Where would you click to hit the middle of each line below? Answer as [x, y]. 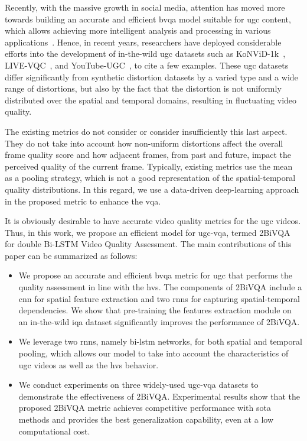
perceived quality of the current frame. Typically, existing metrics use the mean [149, 166]
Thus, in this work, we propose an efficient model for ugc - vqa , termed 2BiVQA [148, 232]
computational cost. [54, 431]
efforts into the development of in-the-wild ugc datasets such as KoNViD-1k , [145, 53]
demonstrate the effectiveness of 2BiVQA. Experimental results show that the [159, 396]
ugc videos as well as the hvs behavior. [89, 364]
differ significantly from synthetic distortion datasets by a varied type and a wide [151, 77]
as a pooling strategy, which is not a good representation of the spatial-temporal [150, 178]
